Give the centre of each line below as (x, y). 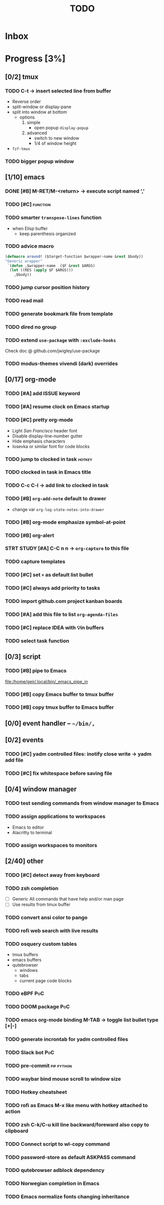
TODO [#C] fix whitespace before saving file (59, 774)
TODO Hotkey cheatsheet (36, 1092)
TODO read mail (24, 301)
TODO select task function (37, 641)
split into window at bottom (39, 112)
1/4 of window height (55, 144)
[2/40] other (24, 861)
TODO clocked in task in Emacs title (48, 472)
